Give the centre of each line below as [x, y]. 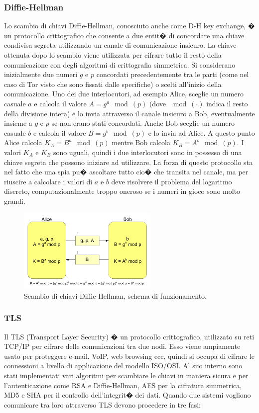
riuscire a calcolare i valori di [48, 181]
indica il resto [227, 103]
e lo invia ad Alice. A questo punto [201, 132]
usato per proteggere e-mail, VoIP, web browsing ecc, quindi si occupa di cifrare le [129, 356]
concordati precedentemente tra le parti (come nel [173, 74]
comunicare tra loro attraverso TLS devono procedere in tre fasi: [102, 404]
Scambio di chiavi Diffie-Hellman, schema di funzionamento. [115, 295]
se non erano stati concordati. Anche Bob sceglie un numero [143, 123]
